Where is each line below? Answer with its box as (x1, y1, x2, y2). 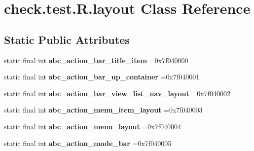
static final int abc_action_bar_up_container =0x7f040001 (4, 72, 200, 82)
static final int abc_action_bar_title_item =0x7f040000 (4, 55, 188, 65)
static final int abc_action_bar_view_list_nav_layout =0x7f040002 (4, 88, 230, 98)
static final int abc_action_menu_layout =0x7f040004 (4, 121, 181, 131)
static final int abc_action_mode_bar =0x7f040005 (4, 138, 172, 148)
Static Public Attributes (4, 32, 130, 47)
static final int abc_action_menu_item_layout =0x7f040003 (4, 105, 203, 115)
